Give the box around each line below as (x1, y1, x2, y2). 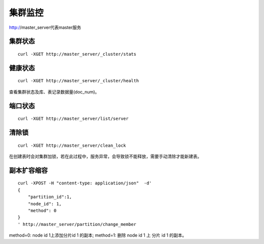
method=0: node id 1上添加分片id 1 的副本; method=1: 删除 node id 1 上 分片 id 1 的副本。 (9, 232, 187, 238)
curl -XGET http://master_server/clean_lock (18, 142, 127, 148)
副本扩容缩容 (9, 166, 48, 175)
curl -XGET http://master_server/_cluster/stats (18, 51, 136, 57)
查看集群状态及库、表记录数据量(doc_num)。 (9, 89, 100, 95)
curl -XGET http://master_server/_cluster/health (18, 78, 139, 84)
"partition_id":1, (27, 194, 72, 200)
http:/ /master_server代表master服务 (9, 24, 82, 30)
